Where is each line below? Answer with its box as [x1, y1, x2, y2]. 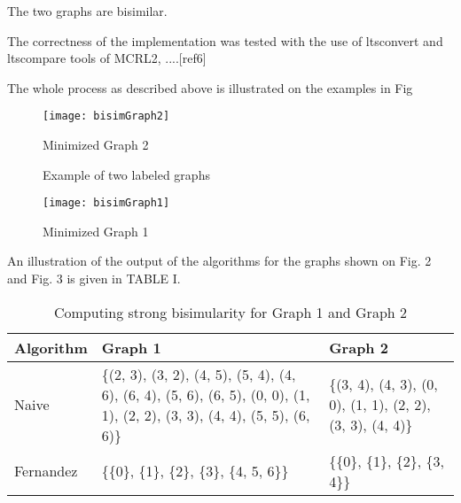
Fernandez [14, 460, 78, 482]
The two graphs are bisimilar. [7, 2, 168, 19]
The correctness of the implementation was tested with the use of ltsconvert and [7, 31, 443, 50]
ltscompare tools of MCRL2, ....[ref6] [7, 49, 207, 67]
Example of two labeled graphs [43, 165, 210, 183]
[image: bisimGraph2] [43, 110, 170, 123]
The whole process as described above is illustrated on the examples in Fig [7, 78, 413, 97]
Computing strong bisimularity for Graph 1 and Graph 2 [53, 301, 408, 322]
